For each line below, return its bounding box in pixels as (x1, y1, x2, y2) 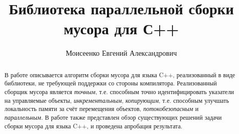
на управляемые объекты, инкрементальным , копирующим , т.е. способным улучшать (4, 96, 229, 104)
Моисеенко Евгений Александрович (66, 48, 177, 58)
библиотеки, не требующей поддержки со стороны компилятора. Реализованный (4, 79, 217, 87)
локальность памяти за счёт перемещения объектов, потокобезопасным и (4, 104, 199, 113)
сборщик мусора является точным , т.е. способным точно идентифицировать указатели (4, 87, 234, 96)
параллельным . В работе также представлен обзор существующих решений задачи (4, 113, 222, 121)
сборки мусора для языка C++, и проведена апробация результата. (4, 121, 183, 130)
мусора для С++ (63, 18, 179, 39)
